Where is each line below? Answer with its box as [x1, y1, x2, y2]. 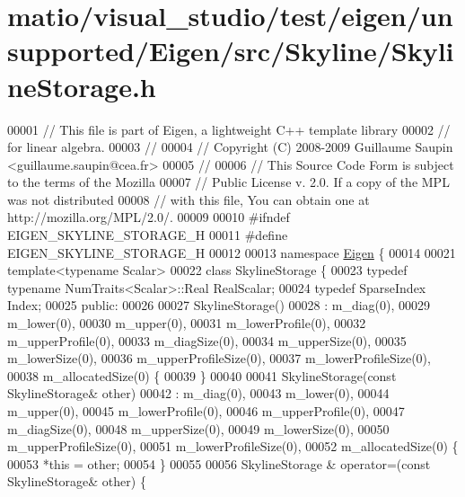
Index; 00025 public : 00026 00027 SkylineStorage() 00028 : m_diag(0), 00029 [7, 296, 431, 315]
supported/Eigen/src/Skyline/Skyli [7, 32, 454, 69]
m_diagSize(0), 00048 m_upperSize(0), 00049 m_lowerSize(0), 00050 [7, 419, 390, 438]
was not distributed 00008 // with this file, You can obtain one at [7, 190, 370, 209]
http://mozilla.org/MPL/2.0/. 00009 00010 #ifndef [7, 208, 290, 226]
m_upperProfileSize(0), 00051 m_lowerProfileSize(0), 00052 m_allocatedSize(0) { [7, 437, 459, 456]
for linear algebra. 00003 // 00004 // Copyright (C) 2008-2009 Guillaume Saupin [7, 138, 453, 156]
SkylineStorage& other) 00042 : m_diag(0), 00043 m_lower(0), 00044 [7, 384, 390, 403]
